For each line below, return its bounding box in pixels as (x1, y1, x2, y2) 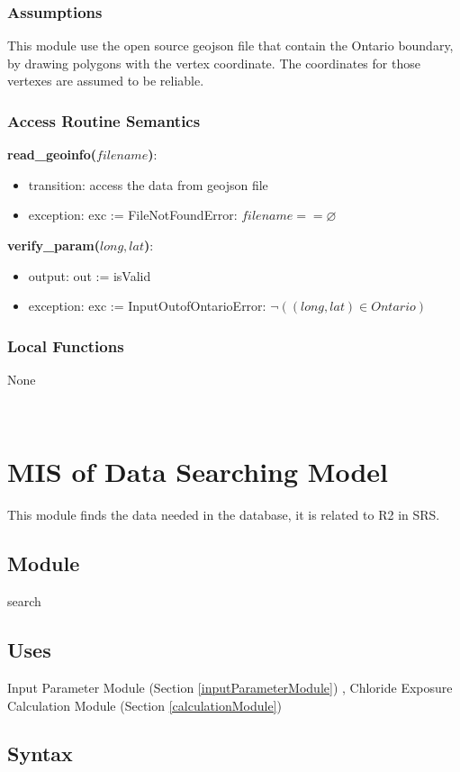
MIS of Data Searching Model (7, 453, 388, 490)
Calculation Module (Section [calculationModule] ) (7, 695, 282, 714)
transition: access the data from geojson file (28, 175, 268, 194)
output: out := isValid (28, 266, 151, 285)
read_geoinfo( (7, 145, 97, 164)
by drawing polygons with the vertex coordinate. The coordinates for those (7, 53, 420, 72)
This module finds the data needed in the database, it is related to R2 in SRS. (7, 505, 440, 524)
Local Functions (7, 334, 124, 357)
